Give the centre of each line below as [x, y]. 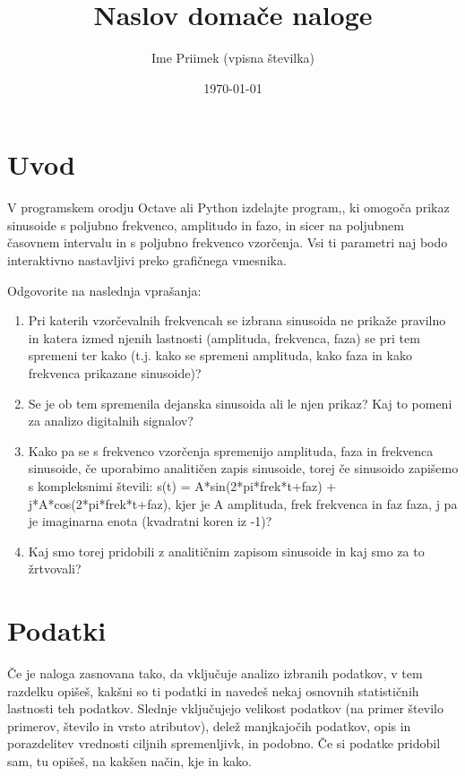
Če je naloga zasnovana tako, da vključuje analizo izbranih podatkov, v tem [215, 673]
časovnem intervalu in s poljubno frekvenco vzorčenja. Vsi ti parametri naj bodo [228, 242]
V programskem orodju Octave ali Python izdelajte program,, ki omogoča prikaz [228, 207]
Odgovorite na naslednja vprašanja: [104, 290]
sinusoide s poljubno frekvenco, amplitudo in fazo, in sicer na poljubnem [206, 224]
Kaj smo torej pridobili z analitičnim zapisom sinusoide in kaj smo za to [226, 551]
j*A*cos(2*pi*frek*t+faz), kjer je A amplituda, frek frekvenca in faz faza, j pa [243, 503]
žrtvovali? [55, 569]
